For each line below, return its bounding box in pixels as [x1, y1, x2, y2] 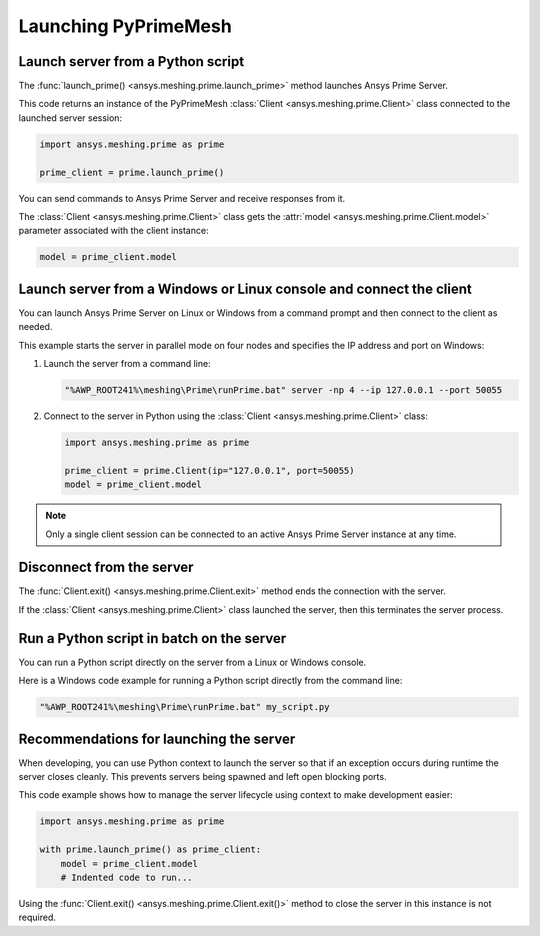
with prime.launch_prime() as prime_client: [39, 844, 262, 855]
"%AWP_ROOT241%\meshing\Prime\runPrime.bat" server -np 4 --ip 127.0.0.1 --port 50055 [64, 385, 503, 396]
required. [18, 911, 57, 924]
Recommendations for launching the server [18, 730, 296, 747]
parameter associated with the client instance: [18, 225, 209, 237]
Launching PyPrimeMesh [18, 15, 232, 37]
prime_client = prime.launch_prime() [39, 166, 225, 178]
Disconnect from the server [18, 559, 194, 576]
